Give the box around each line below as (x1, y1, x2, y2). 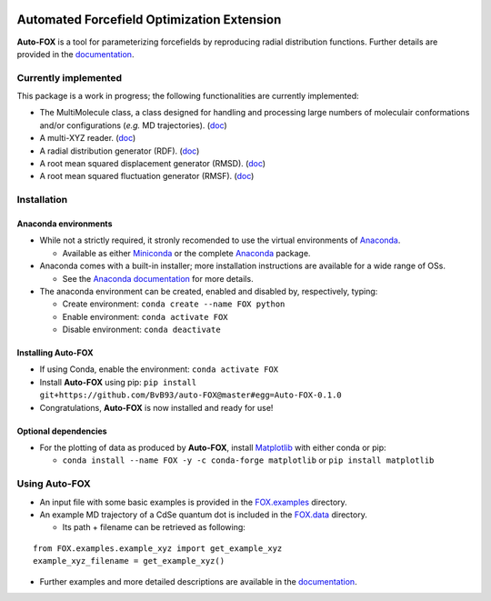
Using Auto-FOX (16, 477, 91, 490)
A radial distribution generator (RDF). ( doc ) (39, 145, 200, 156)
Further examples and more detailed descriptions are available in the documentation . (39, 576, 358, 586)
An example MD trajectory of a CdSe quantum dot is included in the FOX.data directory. (39, 509, 367, 520)
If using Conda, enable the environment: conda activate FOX (39, 364, 279, 375)
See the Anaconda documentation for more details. (62, 273, 254, 284)
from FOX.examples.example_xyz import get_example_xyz (33, 543, 283, 554)
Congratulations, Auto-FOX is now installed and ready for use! (39, 402, 274, 413)
